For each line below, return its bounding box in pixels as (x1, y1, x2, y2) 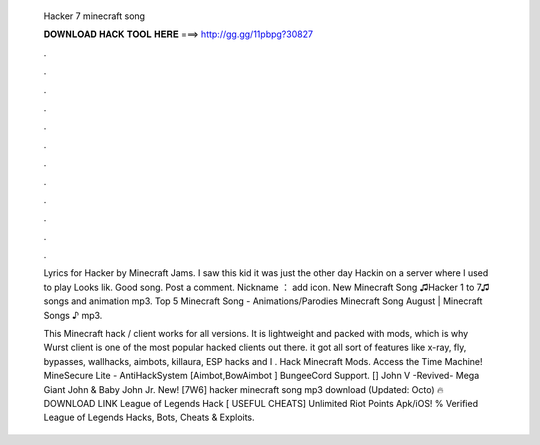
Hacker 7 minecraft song (43, 10, 145, 22)
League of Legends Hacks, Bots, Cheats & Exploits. (43, 411, 255, 424)
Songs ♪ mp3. (43, 309, 103, 321)
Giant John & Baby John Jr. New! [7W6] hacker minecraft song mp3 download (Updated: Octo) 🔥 (43, 383, 444, 395)
